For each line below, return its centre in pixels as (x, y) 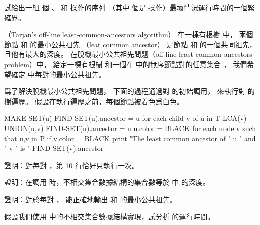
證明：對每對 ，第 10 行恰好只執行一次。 (71, 165)
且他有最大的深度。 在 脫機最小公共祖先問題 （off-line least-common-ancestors (128, 54)
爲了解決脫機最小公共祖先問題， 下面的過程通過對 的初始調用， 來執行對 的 (129, 91)
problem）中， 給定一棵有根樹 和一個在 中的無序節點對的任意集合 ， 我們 (126, 64)
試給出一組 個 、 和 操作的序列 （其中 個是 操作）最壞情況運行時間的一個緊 (129, 7)
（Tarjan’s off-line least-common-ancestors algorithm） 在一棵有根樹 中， (120, 34)
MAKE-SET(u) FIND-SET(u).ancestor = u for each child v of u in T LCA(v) (125, 118)
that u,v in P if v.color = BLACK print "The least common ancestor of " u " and (130, 138)
